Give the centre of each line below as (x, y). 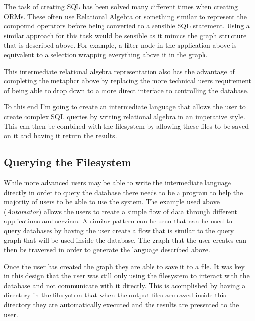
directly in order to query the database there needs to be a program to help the (124, 192)
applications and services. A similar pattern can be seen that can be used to (118, 221)
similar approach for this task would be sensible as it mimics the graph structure (125, 35)
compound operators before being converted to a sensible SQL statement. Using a (127, 26)
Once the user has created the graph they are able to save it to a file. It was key (124, 266)
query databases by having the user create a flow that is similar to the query (119, 230)
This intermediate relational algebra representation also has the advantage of (119, 71)
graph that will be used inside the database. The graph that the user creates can (125, 240)
